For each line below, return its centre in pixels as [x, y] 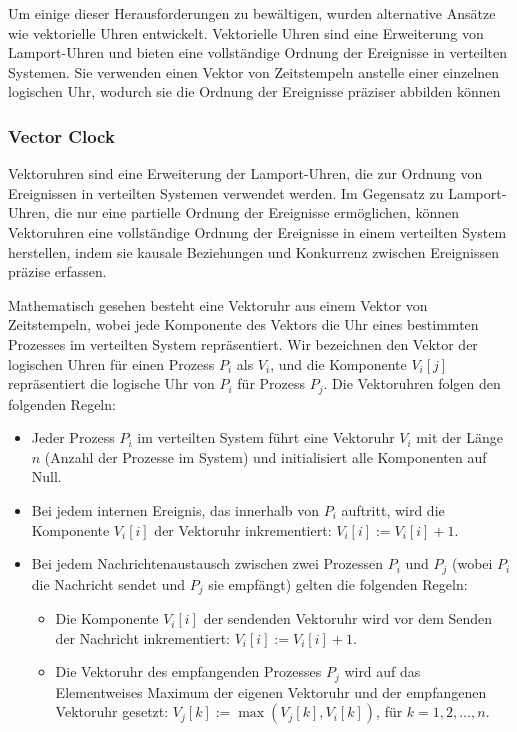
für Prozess [271, 383]
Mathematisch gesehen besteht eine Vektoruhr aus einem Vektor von [218, 304]
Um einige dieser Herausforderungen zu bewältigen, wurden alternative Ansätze [252, 13]
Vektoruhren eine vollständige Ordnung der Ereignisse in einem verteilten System [257, 231]
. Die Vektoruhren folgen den [412, 383]
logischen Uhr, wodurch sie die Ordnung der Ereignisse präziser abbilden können [254, 91]
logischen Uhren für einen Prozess [111, 363]
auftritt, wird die [393, 509]
